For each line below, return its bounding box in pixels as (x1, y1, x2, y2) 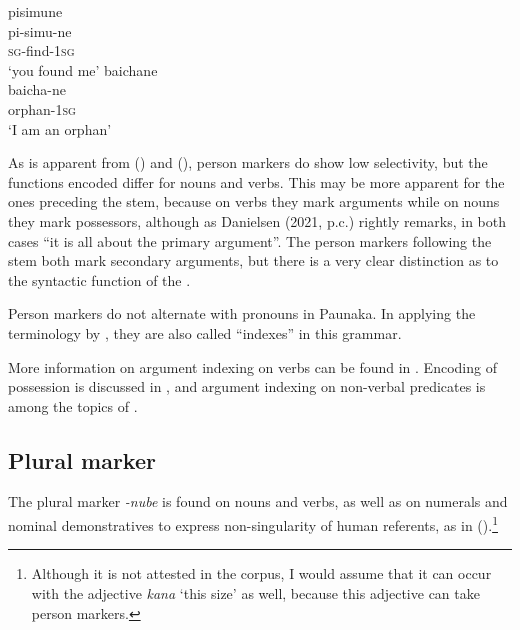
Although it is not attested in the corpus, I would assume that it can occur (31, 563, 492, 584)
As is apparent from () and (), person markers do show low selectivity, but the (8, 152, 488, 173)
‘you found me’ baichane (8, 59, 158, 80)
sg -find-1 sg (8, 40, 75, 61)
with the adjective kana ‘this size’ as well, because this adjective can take (31, 582, 480, 603)
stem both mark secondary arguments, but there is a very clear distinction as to (8, 250, 499, 271)
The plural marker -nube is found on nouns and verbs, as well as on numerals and (8, 491, 508, 512)
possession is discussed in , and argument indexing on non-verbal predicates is (8, 376, 486, 397)
